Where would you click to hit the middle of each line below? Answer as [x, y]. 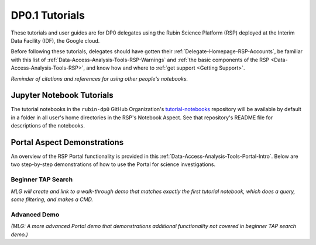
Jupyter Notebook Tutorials [62, 96]
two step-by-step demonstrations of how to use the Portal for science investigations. [113, 164]
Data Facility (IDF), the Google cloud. [55, 40]
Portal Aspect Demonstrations [67, 142]
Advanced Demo [35, 215]
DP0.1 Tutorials [48, 15]
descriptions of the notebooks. [48, 126]
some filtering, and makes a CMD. [52, 199]
